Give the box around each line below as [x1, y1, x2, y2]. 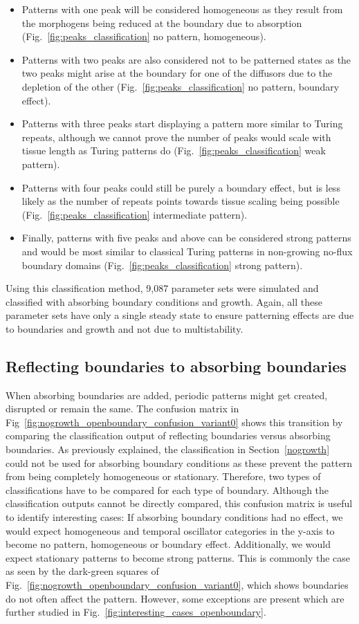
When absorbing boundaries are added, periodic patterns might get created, [6, 387, 328, 402]
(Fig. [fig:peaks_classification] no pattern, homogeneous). [21, 29, 266, 44]
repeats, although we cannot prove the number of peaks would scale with [21, 129, 331, 144]
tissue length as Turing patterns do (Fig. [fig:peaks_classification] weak [21, 143, 326, 158]
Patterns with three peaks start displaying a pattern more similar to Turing [21, 116, 343, 131]
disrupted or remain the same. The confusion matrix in [6, 401, 239, 416]
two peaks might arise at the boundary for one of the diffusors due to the [21, 66, 333, 80]
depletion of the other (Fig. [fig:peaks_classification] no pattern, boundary [21, 79, 340, 93]
